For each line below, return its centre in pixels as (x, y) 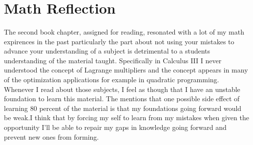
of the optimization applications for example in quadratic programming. (112, 79)
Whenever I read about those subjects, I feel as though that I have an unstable (122, 89)
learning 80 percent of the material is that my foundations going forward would (123, 108)
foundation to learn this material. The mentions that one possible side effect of (122, 99)
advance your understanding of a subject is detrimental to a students (107, 51)
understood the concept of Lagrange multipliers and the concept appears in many (126, 70)
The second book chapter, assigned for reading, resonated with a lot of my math (124, 31)
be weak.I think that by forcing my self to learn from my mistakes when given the (126, 118)
